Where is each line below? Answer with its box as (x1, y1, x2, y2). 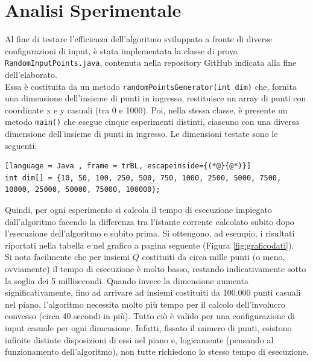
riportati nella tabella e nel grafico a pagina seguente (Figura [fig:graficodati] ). (5, 238, 294, 251)
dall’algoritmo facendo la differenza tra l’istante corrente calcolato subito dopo (5, 215, 294, 227)
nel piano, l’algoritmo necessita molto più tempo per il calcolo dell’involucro (5, 297, 286, 310)
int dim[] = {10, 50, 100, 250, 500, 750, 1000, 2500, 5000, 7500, (5, 173, 282, 182)
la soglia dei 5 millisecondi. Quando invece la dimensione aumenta (5, 274, 248, 287)
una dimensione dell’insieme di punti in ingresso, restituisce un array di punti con (5, 92, 306, 104)
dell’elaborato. (5, 68, 57, 80)
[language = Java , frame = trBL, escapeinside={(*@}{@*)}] (5, 162, 251, 171)
